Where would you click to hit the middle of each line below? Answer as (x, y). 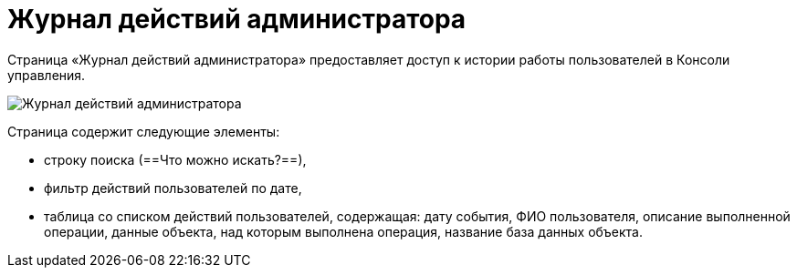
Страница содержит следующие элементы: (144, 131)
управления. (47, 75)
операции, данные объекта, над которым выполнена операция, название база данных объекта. (344, 231)
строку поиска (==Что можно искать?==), (175, 159)
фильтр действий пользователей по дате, (173, 188)
